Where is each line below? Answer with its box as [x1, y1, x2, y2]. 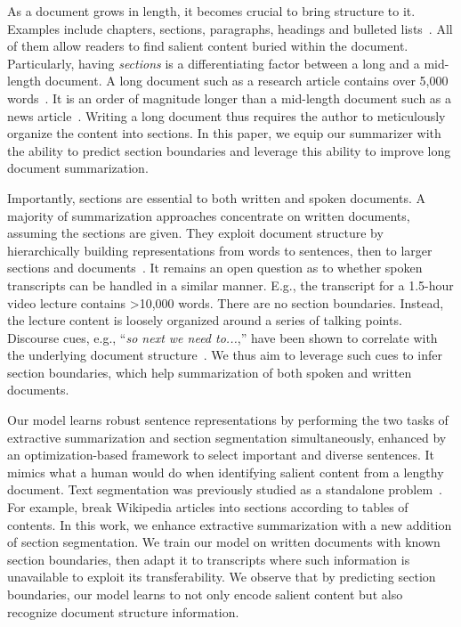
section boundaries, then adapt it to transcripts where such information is [7, 550, 410, 568]
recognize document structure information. [7, 602, 239, 621]
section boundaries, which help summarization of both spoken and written [7, 362, 412, 381]
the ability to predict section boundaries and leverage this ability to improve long [7, 141, 451, 159]
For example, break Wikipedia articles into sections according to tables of [7, 498, 408, 517]
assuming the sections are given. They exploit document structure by [7, 224, 384, 242]
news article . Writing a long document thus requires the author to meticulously [7, 106, 446, 125]
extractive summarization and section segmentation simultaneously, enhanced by [7, 427, 447, 446]
